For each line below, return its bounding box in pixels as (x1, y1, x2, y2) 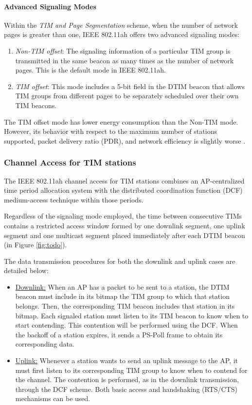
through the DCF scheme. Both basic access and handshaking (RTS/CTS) (15, 384, 237, 394)
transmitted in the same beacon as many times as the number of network (15, 55, 234, 65)
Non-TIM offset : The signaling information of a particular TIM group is (15, 45, 231, 55)
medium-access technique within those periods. (4, 194, 144, 204)
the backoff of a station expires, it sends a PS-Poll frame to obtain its (15, 329, 223, 339)
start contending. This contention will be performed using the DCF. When (15, 320, 238, 330)
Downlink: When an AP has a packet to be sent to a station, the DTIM (15, 281, 230, 292)
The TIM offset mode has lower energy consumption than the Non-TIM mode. (4, 116, 238, 127)
